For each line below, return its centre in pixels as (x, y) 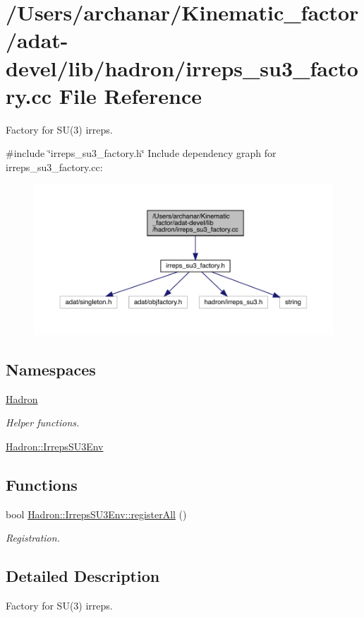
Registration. (33, 538)
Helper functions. (43, 422)
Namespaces (51, 369)
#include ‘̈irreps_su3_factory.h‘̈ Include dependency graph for (141, 153)
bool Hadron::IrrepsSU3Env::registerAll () (96, 514)
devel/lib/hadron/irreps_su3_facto (182, 68)
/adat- (37, 40)
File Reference (130, 95)
